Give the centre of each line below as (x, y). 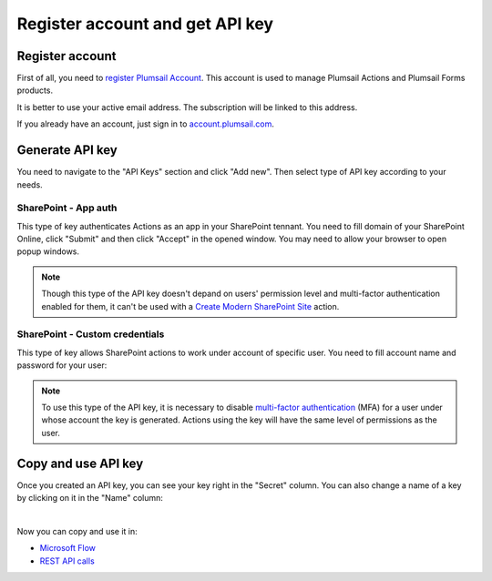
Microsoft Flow (67, 548)
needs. (30, 184)
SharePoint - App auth (67, 208)
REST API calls (67, 561)
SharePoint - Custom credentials (91, 334)
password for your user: (62, 365)
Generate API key (67, 150)
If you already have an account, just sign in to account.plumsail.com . (146, 124)
